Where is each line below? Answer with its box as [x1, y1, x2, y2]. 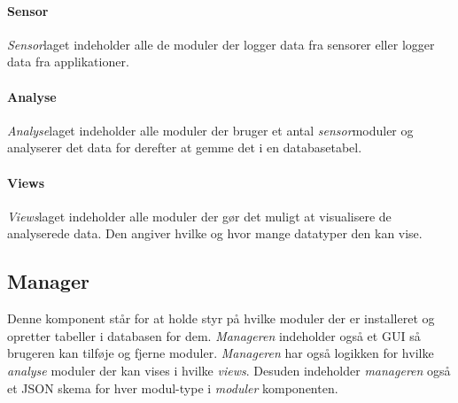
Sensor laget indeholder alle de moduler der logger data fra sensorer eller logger [7, 35, 435, 53]
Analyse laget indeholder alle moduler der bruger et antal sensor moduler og [7, 120, 414, 139]
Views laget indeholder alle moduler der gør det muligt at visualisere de [7, 206, 392, 225]
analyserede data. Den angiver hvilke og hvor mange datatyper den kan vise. [7, 224, 423, 243]
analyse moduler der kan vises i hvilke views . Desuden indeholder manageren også [7, 360, 451, 379]
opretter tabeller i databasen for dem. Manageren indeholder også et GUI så [7, 326, 421, 345]
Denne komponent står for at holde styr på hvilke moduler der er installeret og [7, 309, 435, 328]
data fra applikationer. [7, 52, 129, 71]
